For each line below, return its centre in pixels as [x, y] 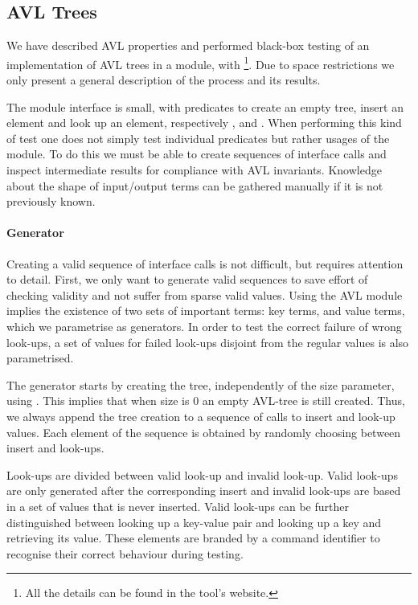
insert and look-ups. [55, 448]
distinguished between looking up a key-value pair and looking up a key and [194, 522]
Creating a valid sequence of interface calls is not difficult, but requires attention [205, 263]
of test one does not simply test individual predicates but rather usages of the [198, 138]
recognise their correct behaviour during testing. [125, 553]
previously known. [51, 201]
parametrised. [40, 358]
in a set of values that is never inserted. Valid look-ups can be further [178, 506]
